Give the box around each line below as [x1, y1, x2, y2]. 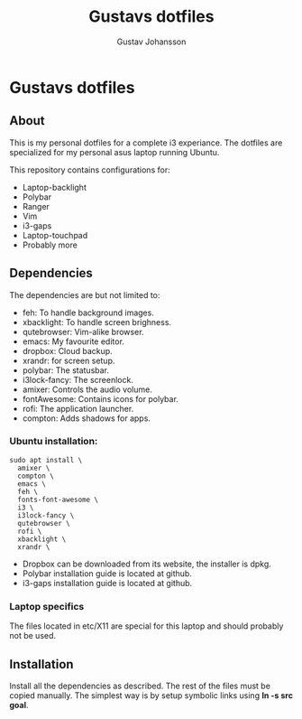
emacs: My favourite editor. [22, 336, 124, 347]
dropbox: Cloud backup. [22, 345, 113, 356]
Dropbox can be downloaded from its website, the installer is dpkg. [22, 558, 272, 569]
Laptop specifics [9, 600, 85, 612]
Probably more [22, 239, 78, 250]
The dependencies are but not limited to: [9, 289, 160, 300]
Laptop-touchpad [22, 229, 88, 240]
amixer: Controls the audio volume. [22, 384, 153, 395]
